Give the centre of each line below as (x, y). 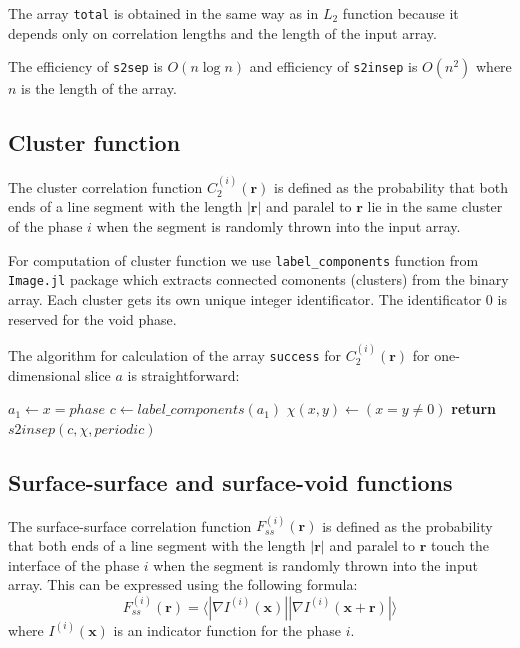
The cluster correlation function (105, 186)
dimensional (44, 374)
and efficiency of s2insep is (333, 66)
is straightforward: (183, 374)
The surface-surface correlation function (130, 525)
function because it (400, 13)
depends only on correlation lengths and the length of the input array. (222, 32)
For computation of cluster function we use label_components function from (243, 259)
